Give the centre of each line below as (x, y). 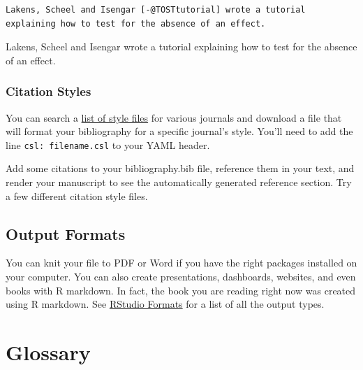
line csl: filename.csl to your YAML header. (108, 144)
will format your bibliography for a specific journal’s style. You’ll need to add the (179, 131)
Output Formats (66, 233)
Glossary (48, 351)
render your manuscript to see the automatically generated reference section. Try (179, 182)
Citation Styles (49, 91)
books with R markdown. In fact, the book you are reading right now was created (181, 290)
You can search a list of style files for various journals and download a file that (174, 117)
